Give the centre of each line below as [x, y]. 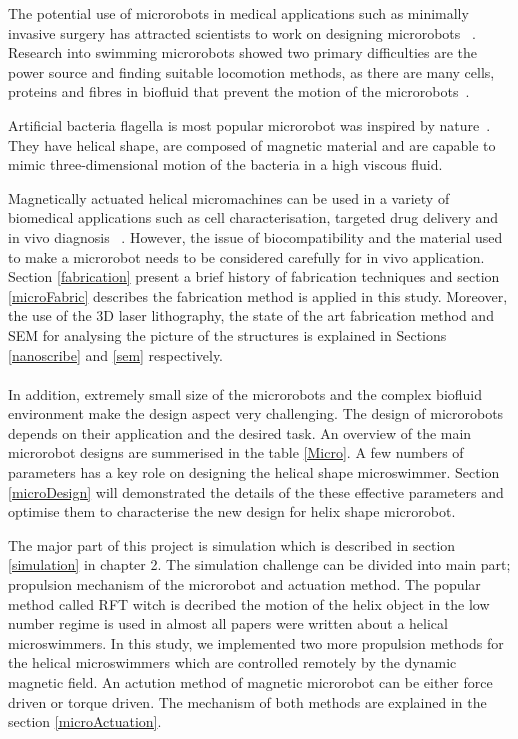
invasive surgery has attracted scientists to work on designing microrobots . [242, 32]
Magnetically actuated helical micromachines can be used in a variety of [229, 197]
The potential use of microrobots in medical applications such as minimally [238, 13]
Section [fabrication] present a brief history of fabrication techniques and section [254, 276]
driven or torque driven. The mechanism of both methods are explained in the [247, 701]
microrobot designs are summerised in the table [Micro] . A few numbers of [236, 452]
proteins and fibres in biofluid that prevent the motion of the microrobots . [239, 91]
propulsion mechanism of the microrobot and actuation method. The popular [244, 584]
